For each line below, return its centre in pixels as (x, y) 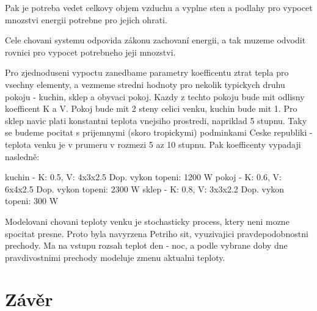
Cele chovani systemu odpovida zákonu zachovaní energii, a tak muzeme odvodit (155, 40)
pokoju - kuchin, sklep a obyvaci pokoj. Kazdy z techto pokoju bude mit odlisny (155, 96)
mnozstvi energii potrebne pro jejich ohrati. (86, 19)
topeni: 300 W (32, 201)
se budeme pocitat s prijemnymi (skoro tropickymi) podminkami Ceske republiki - (159, 132)
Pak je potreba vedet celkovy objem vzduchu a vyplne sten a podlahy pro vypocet (159, 7)
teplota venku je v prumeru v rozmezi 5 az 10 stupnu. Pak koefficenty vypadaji (153, 144)
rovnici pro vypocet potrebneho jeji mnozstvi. (90, 52)
